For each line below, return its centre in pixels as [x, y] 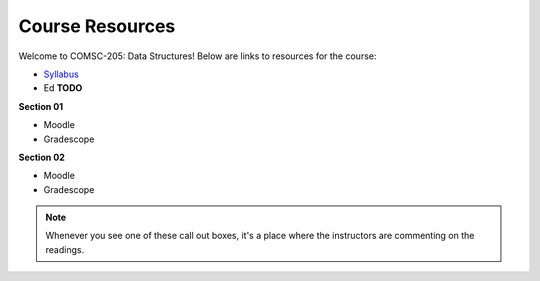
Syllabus [61, 74]
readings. [65, 249]
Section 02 [41, 157]
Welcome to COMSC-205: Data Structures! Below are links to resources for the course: [197, 56]
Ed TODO [63, 88]
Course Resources [97, 26]
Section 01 [41, 106]
